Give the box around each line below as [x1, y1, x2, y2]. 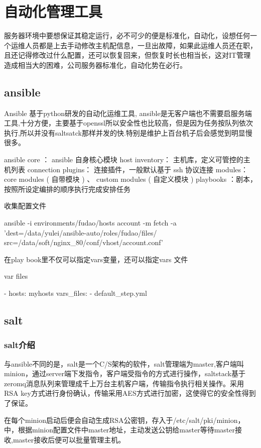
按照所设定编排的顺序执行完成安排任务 [4, 183, 130, 194]
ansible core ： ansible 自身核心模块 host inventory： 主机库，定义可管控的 [4, 154, 243, 165]
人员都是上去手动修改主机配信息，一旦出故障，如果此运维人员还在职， [25, 40, 257, 50]
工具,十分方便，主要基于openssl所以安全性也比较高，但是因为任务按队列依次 [4, 118, 253, 128]
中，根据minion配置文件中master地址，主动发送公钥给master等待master [4, 424, 235, 435]
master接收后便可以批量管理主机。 [13, 434, 125, 444]
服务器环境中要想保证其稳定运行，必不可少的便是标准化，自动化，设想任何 [4, 30, 250, 41]
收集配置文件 [4, 200, 46, 211]
